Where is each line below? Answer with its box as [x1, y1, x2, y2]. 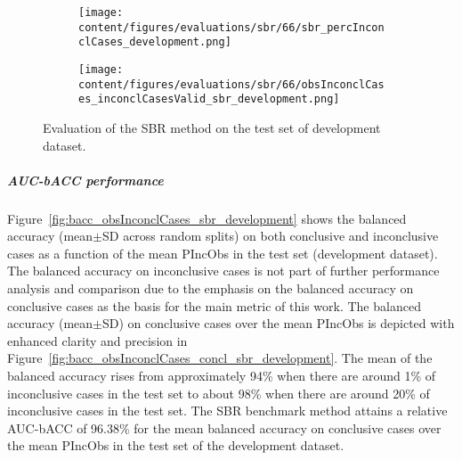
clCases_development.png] [78, 36, 231, 49]
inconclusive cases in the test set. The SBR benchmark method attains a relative [7, 401, 448, 420]
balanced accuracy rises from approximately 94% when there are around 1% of [7, 366, 436, 385]
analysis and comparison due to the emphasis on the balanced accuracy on [7, 279, 414, 298]
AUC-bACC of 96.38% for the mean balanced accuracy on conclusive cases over [7, 418, 442, 437]
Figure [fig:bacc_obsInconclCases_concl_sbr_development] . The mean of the [7, 349, 433, 367]
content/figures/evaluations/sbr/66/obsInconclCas [78, 78, 385, 91]
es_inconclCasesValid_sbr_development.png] [78, 93, 340, 106]
